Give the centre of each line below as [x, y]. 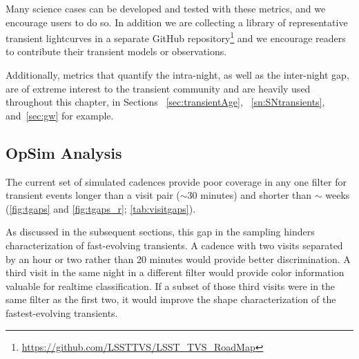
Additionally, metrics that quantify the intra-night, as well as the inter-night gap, [177, 75]
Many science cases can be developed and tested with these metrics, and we [166, 8]
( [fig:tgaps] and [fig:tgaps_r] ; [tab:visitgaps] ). [101, 208]
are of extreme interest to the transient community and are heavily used [158, 88]
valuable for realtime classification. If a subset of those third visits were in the [171, 285]
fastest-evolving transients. [62, 312]
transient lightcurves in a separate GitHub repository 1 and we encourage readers [176, 37]
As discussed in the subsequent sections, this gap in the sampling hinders [160, 232]
